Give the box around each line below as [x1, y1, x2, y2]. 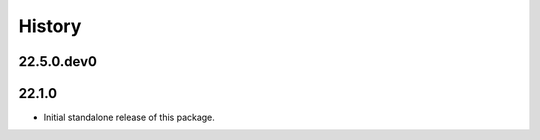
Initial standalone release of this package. [43, 111, 215, 124]
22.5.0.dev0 [18, 53, 97, 70]
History [18, 15, 82, 37]
